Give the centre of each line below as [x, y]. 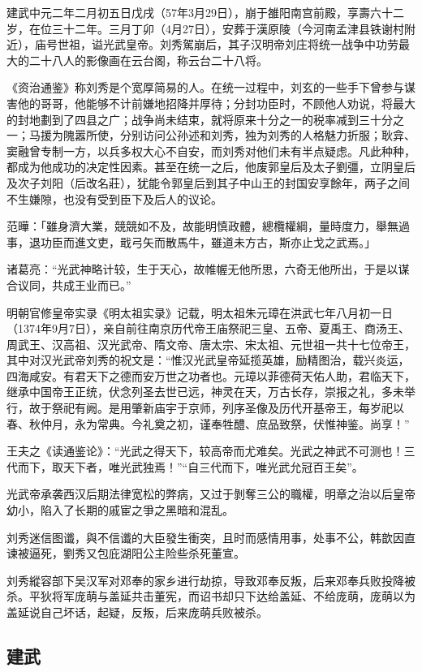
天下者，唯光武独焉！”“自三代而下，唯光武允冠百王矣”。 [213, 466]
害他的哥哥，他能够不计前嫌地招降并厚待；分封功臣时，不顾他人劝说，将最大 [211, 103]
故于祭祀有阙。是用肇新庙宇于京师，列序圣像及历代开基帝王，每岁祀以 [216, 408]
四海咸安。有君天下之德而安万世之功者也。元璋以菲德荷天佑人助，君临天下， [211, 375]
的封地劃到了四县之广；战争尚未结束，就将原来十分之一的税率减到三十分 [200, 119]
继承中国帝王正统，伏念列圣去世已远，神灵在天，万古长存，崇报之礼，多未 [205, 392]
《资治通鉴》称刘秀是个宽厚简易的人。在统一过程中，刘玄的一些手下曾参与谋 [211, 87]
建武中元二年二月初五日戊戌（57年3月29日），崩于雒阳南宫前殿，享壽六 [194, 12]
